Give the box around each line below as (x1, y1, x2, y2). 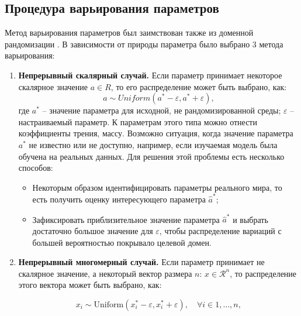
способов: (18, 162, 53, 174)
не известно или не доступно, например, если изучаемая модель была (29, 138, 278, 150)
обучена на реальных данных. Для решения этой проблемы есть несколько (18, 150, 285, 162)
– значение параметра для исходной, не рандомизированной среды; (42, 104, 281, 116)
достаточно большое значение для (32, 224, 153, 236)
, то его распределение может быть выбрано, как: (110, 80, 287, 92)
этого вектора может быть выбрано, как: (18, 279, 162, 291)
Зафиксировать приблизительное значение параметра (32, 213, 220, 225)
